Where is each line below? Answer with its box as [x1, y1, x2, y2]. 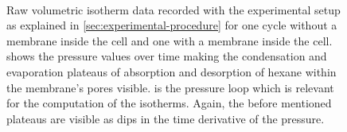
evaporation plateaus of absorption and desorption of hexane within [6, 63, 337, 80]
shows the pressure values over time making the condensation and [6, 48, 327, 64]
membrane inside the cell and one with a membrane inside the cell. [6, 32, 333, 49]
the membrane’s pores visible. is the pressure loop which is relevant [6, 79, 334, 95]
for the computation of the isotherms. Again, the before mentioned [6, 95, 332, 111]
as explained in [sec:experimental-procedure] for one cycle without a [6, 17, 337, 33]
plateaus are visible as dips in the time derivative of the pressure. [6, 110, 325, 126]
